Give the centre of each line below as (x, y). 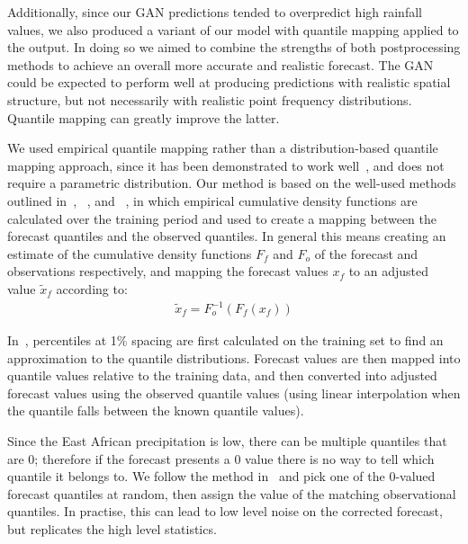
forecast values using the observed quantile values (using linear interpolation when (234, 392)
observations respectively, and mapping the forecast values (168, 271)
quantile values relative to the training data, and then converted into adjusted (222, 375)
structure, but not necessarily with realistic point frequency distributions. (210, 99)
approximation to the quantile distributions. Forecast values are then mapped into (234, 357)
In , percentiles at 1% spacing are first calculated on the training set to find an (225, 340)
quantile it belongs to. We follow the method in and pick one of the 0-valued (221, 476)
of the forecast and (366, 253)
